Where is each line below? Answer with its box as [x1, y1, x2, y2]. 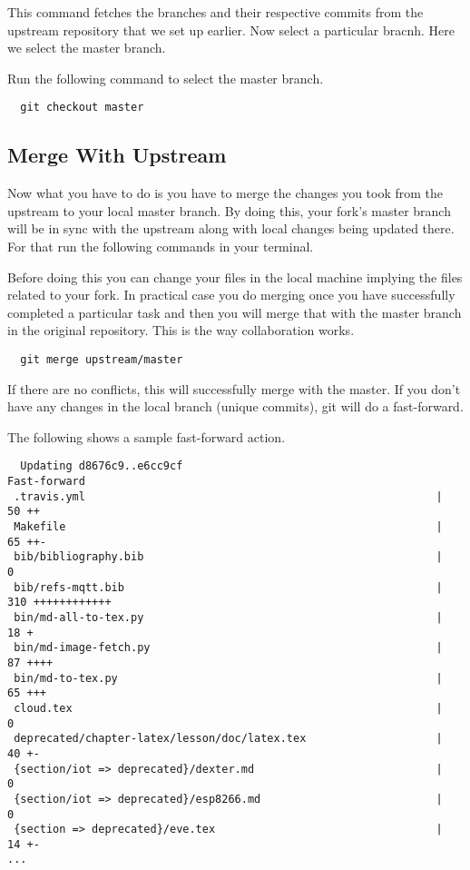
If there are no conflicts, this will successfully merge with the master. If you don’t [7, 379, 461, 398]
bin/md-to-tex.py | [14, 671, 443, 685]
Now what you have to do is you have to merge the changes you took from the [7, 183, 444, 203]
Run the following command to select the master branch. [7, 68, 324, 87]
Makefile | [14, 520, 443, 534]
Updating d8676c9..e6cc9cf [20, 460, 183, 473]
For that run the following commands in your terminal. [7, 237, 314, 256]
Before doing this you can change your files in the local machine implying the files [7, 267, 463, 286]
